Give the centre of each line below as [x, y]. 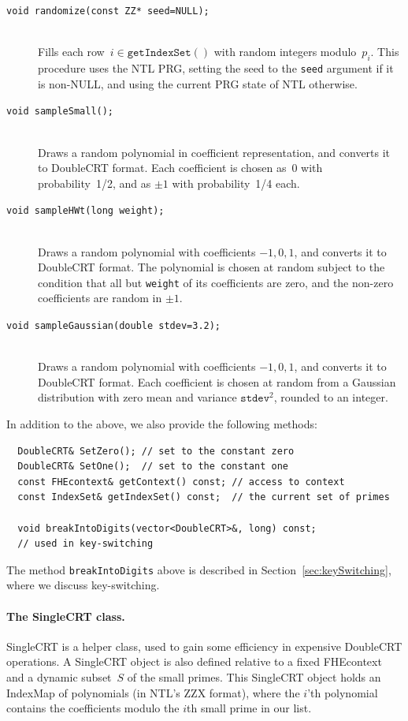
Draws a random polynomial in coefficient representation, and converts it [214, 152]
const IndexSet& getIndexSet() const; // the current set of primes [204, 497]
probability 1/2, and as [95, 183]
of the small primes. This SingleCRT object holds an [254, 677]
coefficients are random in [100, 298]
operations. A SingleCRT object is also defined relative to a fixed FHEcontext [194, 661]
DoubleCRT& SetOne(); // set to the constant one [153, 467]
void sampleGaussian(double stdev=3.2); [114, 326]
